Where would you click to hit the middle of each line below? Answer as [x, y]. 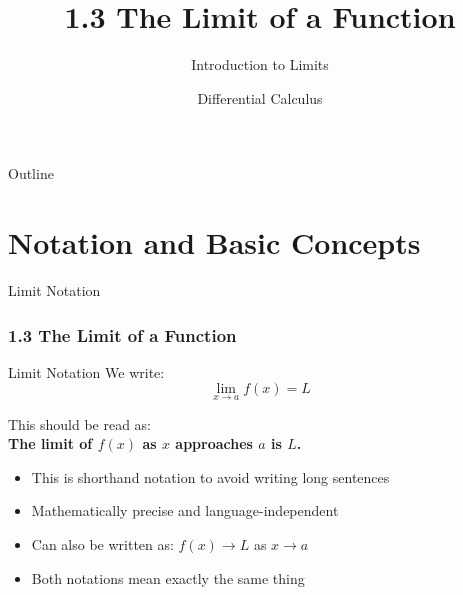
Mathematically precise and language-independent [185, 510]
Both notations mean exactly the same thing [168, 577]
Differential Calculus [260, 97]
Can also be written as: [102, 544]
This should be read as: [79, 423]
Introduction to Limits [260, 64]
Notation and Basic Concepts [214, 242]
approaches [214, 443]
